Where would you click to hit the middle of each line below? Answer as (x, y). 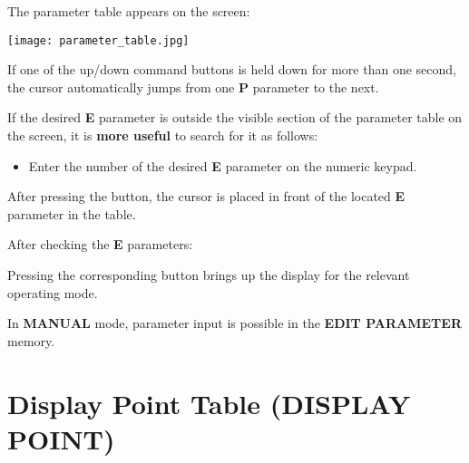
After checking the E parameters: (100, 244)
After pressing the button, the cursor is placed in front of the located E (206, 196)
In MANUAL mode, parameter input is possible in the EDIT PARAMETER (234, 323)
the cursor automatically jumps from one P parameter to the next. (193, 87)
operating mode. (53, 292)
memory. (31, 340)
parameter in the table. (72, 213)
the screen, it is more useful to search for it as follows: (163, 135)
